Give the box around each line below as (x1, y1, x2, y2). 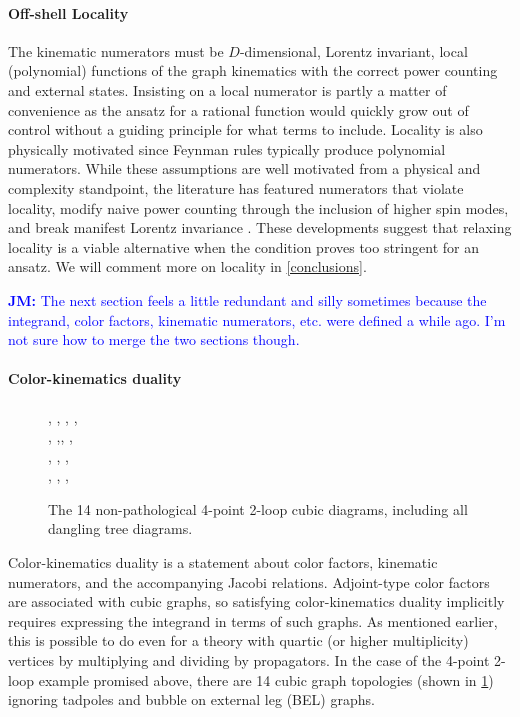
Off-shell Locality (8, 2, 129, 23)
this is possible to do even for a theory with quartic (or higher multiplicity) (8, 630, 469, 651)
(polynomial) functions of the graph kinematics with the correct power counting (8, 60, 498, 81)
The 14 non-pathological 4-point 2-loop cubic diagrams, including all (48, 498, 468, 519)
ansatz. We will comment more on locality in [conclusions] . (8, 256, 367, 277)
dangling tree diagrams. (48, 518, 193, 539)
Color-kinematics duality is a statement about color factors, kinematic (8, 552, 438, 573)
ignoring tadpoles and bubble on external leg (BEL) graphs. (8, 689, 375, 710)
